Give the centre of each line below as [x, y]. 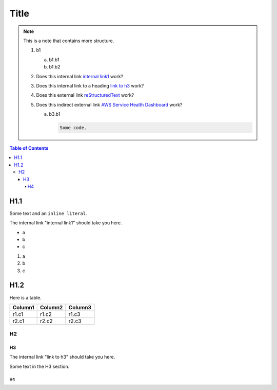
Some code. [73, 128]
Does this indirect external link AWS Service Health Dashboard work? [109, 104]
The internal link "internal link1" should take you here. [66, 223]
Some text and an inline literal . [48, 213]
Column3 [80, 307]
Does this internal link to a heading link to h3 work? [90, 85]
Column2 [51, 307]
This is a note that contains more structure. [69, 41]
